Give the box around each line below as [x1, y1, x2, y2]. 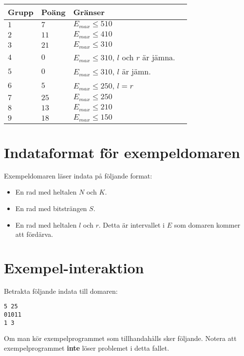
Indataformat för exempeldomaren [4, 142, 240, 162]
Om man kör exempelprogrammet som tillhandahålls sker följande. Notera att [4, 333, 237, 343]
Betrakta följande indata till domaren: [4, 285, 118, 296]
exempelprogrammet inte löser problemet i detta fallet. [4, 343, 169, 353]
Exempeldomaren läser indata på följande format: [4, 170, 152, 180]
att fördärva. [15, 229, 53, 239]
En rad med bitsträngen [15, 203, 87, 213]
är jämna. [142, 51, 175, 63]
